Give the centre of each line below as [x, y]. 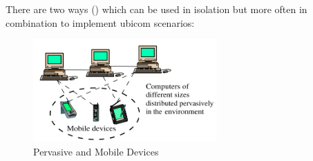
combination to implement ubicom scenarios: [100, 22]
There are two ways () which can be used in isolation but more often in [156, 9]
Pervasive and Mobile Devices [96, 151]
